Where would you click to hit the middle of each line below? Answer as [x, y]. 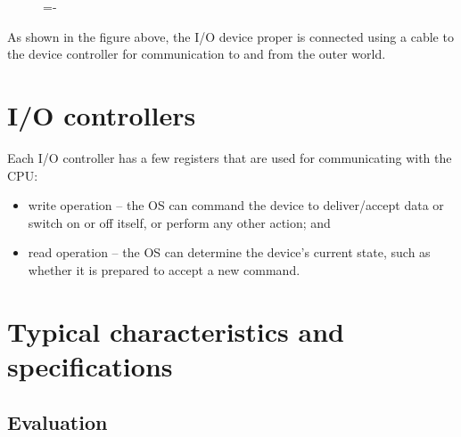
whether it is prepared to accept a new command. [164, 269]
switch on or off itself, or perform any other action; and [179, 222]
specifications [90, 365]
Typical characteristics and [176, 331]
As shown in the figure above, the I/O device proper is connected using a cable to [230, 36]
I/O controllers [102, 114]
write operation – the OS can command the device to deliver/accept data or [236, 205]
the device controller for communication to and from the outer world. [197, 54]
